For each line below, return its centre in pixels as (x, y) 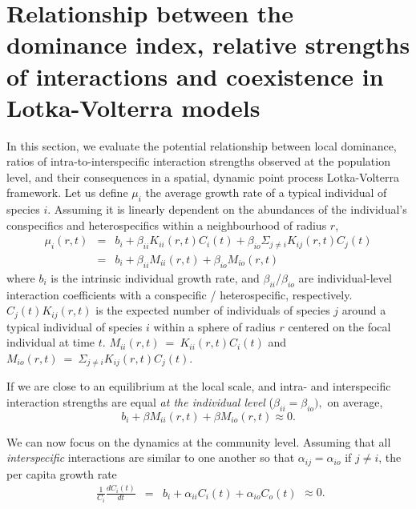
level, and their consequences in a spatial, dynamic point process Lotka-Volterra (203, 176)
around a (364, 310)
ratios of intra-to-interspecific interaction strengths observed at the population (198, 161)
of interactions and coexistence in (195, 76)
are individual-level (345, 277)
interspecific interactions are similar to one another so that (151, 457)
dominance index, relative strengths (208, 44)
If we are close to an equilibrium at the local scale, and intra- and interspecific (199, 386)
